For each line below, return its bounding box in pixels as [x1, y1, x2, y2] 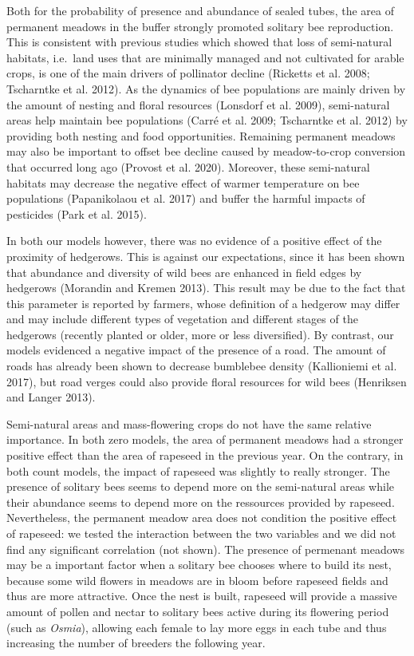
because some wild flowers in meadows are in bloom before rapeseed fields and [6, 571, 388, 588]
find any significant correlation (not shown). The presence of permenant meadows [6, 540, 405, 557]
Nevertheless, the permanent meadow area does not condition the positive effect [6, 509, 397, 526]
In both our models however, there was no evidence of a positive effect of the [6, 232, 382, 249]
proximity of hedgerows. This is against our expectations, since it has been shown [6, 247, 405, 264]
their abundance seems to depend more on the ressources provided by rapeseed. [6, 493, 395, 510]
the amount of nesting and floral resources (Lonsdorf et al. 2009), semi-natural [6, 96, 390, 113]
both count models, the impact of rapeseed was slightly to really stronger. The [6, 462, 390, 479]
